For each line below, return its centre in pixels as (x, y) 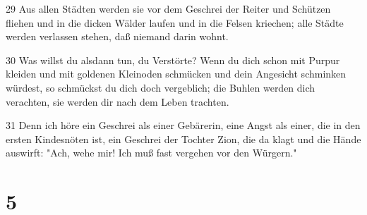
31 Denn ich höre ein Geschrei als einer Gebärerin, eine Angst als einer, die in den (183, 125)
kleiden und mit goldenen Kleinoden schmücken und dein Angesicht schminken (176, 74)
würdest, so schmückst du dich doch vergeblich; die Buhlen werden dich (161, 87)
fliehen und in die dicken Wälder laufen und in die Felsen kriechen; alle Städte (175, 22)
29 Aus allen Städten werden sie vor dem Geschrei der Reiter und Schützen (168, 8)
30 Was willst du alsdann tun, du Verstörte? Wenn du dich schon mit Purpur (173, 60)
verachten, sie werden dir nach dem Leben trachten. (118, 101)
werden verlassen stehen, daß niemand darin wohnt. (117, 36)
